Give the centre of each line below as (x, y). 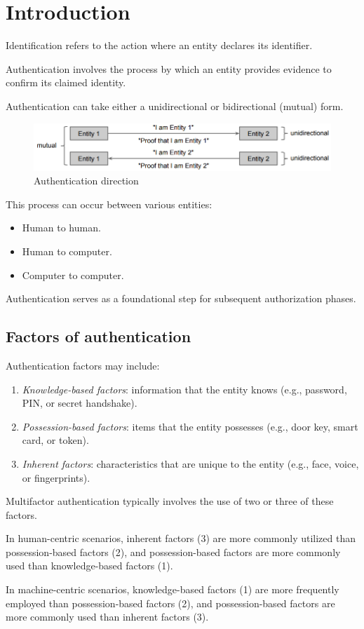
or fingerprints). (56, 477)
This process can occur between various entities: (109, 204)
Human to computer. (67, 251)
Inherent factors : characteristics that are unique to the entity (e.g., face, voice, (190, 463)
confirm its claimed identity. (66, 82)
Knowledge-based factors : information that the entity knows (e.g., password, (184, 389)
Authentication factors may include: (83, 365)
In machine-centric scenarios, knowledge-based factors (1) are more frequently (173, 589)
